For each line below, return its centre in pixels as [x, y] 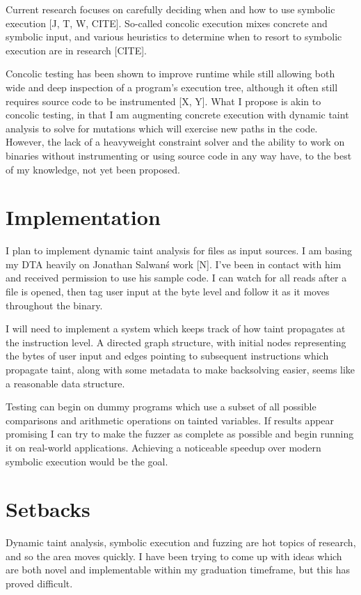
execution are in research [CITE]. [76, 50]
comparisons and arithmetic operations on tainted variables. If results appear [170, 420]
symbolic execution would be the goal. [87, 461]
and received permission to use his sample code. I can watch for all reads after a [176, 278]
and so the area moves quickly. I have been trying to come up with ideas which [174, 556]
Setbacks [48, 509]
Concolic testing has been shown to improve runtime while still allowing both [170, 74]
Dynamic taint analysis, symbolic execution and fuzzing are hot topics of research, [181, 542]
